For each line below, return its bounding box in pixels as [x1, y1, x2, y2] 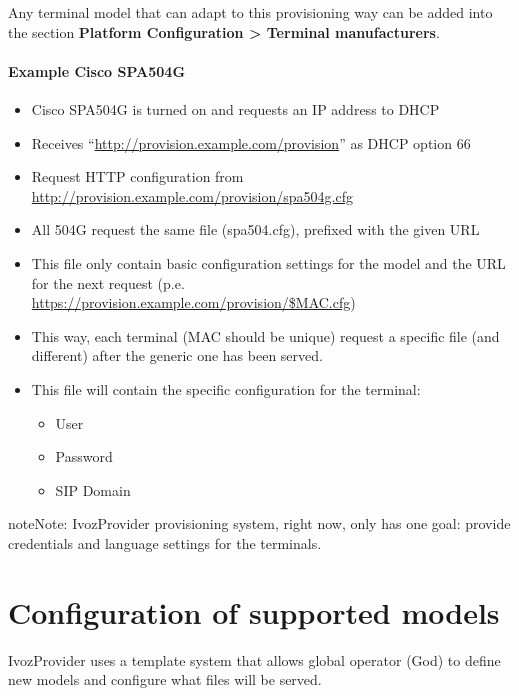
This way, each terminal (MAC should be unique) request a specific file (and [31, 325, 500, 346]
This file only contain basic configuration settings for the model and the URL [31, 252, 506, 273]
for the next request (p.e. [31, 272, 185, 293]
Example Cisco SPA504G [8, 60, 186, 81]
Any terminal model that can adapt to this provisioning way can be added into [8, 2, 493, 22]
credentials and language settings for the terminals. [8, 532, 322, 553]
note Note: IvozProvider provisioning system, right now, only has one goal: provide [8, 513, 511, 534]
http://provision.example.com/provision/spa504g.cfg [31, 185, 353, 206]
